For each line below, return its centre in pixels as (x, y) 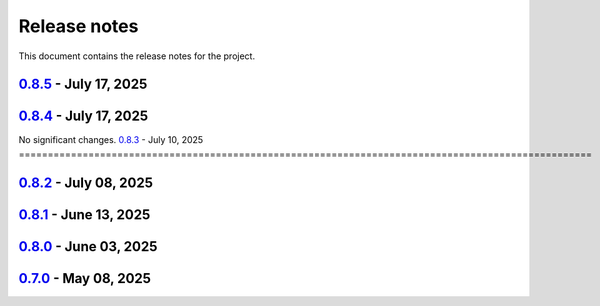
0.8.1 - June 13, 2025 (84, 214)
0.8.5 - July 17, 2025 (83, 84)
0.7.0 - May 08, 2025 (85, 278)
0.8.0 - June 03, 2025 (88, 246)
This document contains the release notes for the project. (136, 56)
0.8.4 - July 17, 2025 (83, 116)
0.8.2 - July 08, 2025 (86, 182)
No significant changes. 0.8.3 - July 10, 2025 (111, 140)
